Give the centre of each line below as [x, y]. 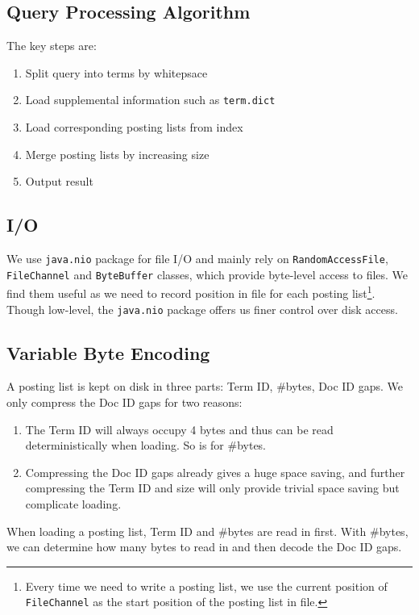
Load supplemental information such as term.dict [150, 100]
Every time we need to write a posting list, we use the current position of [206, 586]
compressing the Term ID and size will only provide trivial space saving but [212, 488]
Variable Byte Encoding [108, 352]
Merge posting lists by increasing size [117, 154]
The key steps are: [52, 46]
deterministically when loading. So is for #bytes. [146, 445]
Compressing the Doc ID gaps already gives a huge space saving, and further [215, 472]
